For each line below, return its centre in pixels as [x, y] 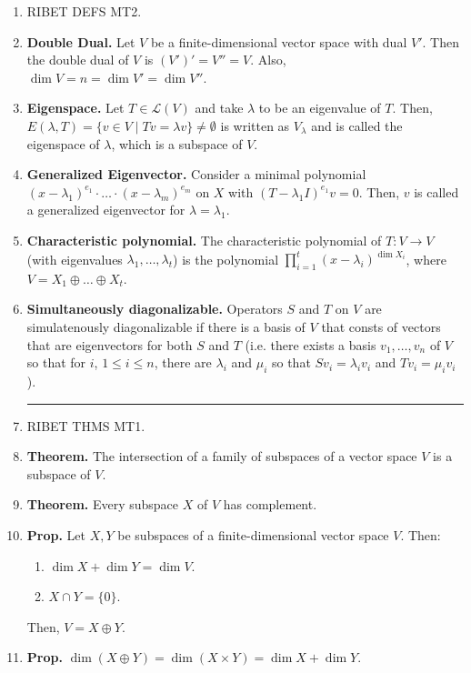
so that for [56, 362]
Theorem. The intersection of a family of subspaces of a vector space [222, 456]
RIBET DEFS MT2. [84, 11]
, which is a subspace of [177, 143]
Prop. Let [56, 534]
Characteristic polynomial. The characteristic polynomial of [204, 240]
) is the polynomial [226, 259]
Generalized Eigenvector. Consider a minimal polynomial [196, 174]
